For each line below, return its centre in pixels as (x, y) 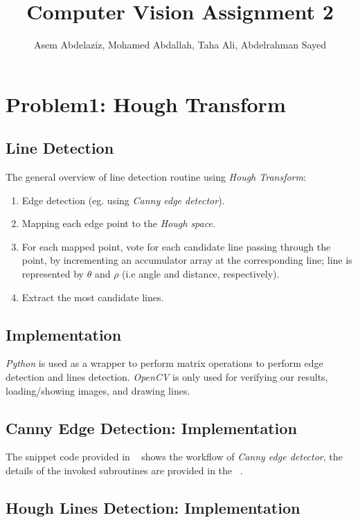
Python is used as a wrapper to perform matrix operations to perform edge (164, 363)
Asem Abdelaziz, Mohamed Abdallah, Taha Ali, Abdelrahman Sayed (180, 45)
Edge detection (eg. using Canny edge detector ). (123, 200)
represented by (53, 274)
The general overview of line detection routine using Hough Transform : (156, 177)
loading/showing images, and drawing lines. (98, 390)
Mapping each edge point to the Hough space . (118, 223)
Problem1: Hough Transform (146, 103)
